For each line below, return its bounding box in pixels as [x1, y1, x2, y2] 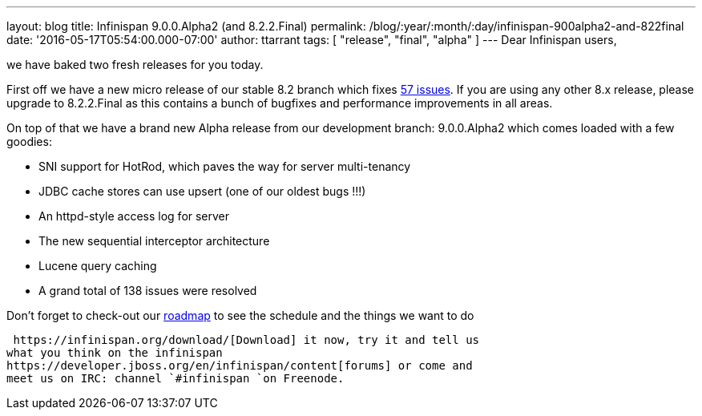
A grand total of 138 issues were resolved [38, 284, 257, 297]
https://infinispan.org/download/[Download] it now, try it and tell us [13, 333, 480, 346]
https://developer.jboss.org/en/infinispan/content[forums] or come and [6, 359, 473, 372]
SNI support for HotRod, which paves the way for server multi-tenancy [38, 160, 411, 173]
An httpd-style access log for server [38, 209, 230, 223]
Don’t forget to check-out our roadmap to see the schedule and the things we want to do [6, 309, 474, 322]
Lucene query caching [38, 259, 157, 273]
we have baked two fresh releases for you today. [6, 58, 264, 71]
